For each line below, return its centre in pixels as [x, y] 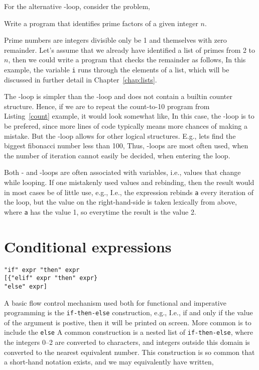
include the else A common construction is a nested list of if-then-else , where [129, 332]
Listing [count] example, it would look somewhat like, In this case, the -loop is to [129, 116]
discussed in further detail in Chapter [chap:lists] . [81, 79]
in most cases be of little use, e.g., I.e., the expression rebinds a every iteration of [129, 192]
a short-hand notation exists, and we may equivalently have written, [109, 362]
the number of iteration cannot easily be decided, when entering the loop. [117, 155]
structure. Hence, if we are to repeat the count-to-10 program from [107, 106]
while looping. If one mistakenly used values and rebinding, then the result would [129, 182]
